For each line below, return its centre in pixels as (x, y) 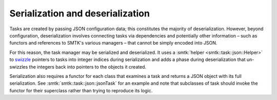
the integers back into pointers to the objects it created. (87, 67)
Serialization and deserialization (80, 13)
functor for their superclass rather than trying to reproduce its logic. (81, 90)
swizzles (19, 67)
